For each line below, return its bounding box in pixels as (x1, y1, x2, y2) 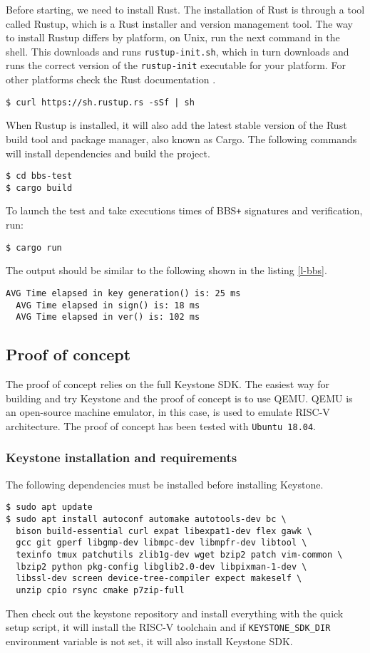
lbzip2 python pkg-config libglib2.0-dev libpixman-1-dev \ (16, 561, 307, 572)
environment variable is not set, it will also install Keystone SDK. (6, 633, 293, 648)
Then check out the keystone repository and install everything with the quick (6, 605, 344, 620)
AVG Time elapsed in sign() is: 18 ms (16, 300, 200, 310)
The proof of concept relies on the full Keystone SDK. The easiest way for (6, 377, 330, 392)
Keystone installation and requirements (6, 449, 237, 466)
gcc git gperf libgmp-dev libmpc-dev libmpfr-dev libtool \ (16, 538, 307, 548)
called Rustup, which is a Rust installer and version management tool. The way (6, 16, 353, 31)
